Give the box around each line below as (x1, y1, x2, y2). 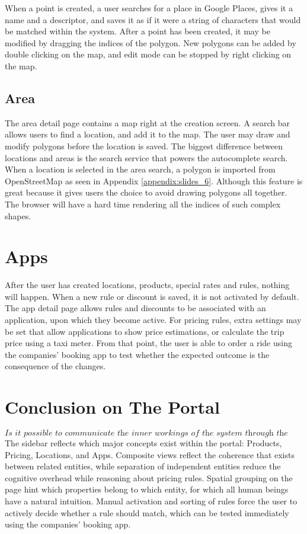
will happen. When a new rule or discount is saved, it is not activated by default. (5, 290, 299, 302)
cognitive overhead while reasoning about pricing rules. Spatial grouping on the (5, 471, 293, 484)
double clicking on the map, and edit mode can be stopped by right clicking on (5, 48, 292, 60)
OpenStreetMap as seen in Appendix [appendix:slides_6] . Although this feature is (5, 174, 303, 187)
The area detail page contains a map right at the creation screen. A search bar (5, 116, 290, 129)
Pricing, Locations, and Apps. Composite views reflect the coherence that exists (5, 448, 295, 461)
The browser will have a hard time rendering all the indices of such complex (5, 197, 281, 210)
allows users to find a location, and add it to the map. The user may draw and (5, 128, 290, 140)
